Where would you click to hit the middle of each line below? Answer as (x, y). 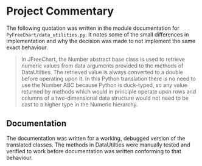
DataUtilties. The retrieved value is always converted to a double (102, 72)
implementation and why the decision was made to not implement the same (101, 41)
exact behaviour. (27, 47)
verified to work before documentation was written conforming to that (94, 151)
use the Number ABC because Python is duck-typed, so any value (104, 85)
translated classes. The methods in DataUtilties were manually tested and (98, 145)
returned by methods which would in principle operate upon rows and (109, 91)
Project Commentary (60, 11)
